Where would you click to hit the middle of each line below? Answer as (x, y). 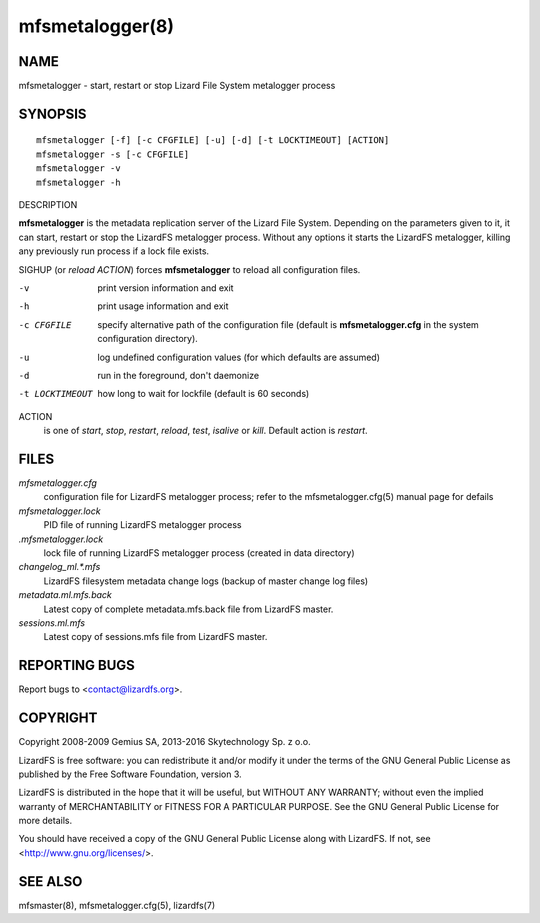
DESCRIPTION (48, 205)
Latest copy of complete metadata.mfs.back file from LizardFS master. (188, 609)
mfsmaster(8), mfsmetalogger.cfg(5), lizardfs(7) (116, 905)
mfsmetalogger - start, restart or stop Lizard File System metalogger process (177, 86)
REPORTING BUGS (76, 665)
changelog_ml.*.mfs (59, 567)
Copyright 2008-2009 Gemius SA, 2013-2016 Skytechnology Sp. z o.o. (164, 742)
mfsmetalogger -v (78, 168)
